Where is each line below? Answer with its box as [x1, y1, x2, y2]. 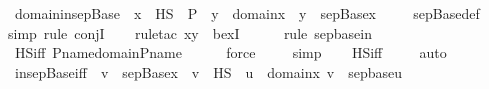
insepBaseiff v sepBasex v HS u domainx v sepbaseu [14, 61, 403, 82]
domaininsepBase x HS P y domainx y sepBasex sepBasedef [14, 3, 480, 23]
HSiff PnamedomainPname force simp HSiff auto [14, 42, 447, 63]
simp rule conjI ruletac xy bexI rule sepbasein [8, 22, 372, 43]
